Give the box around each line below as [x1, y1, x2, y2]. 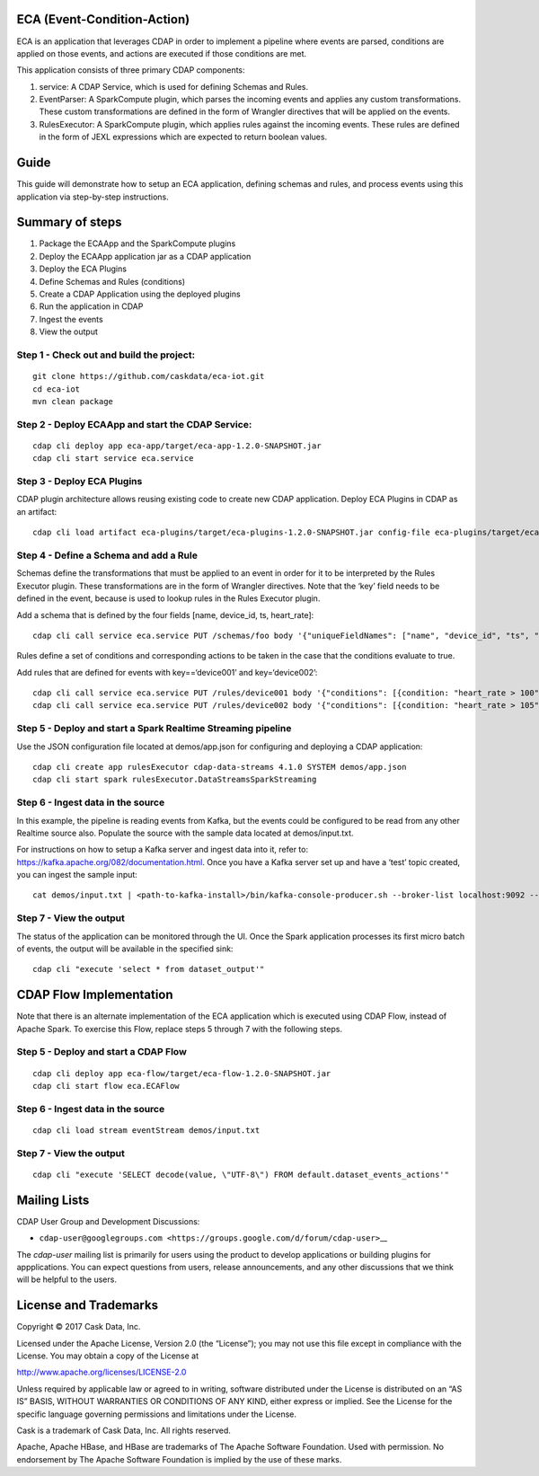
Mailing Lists [16, 1192, 90, 1207]
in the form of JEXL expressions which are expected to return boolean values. [39, 131, 328, 143]
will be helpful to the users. [16, 1274, 117, 1285]
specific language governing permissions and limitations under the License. [16, 1409, 296, 1419]
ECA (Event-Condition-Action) [16, 12, 190, 27]
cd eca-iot [32, 384, 81, 394]
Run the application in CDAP [39, 301, 144, 312]
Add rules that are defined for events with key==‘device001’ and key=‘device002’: [16, 667, 318, 677]
